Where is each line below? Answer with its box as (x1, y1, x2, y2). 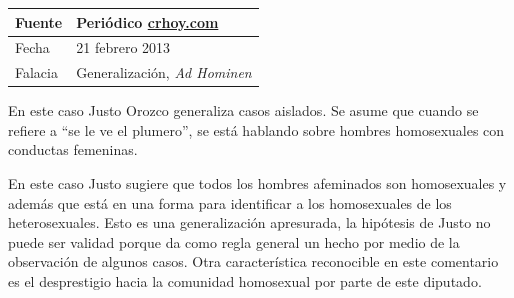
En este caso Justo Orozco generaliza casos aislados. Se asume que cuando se (8, 100, 479, 121)
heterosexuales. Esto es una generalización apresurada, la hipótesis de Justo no (8, 212, 491, 233)
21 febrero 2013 (76, 37, 171, 58)
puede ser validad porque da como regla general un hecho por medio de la (8, 231, 460, 252)
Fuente (15, 11, 63, 32)
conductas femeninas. (8, 139, 138, 160)
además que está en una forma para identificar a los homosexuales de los (8, 192, 452, 213)
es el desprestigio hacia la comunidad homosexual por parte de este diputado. (8, 271, 482, 292)
